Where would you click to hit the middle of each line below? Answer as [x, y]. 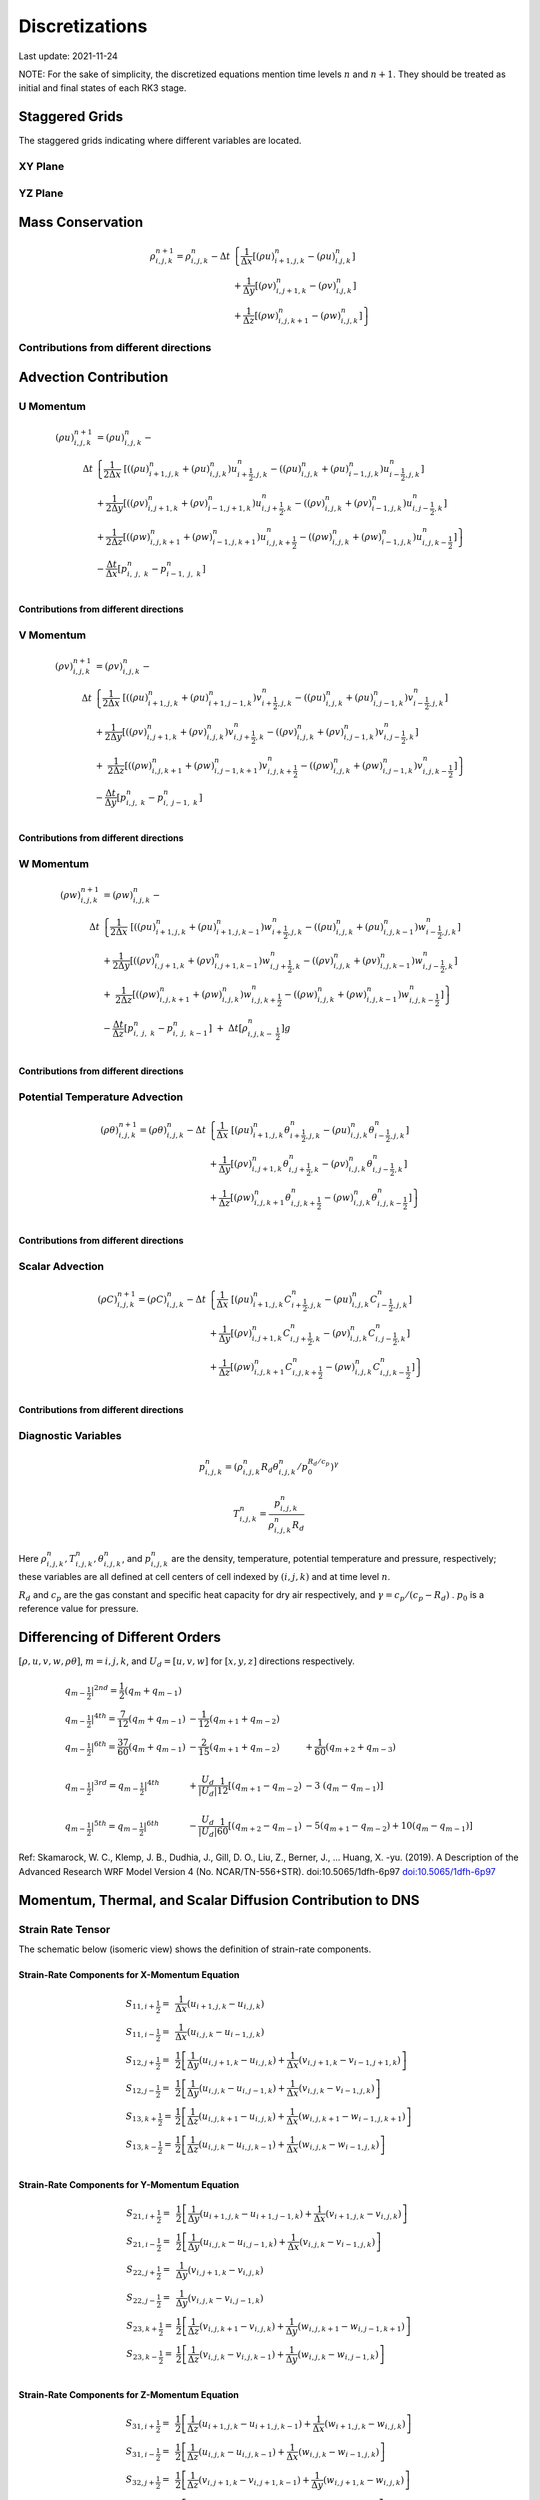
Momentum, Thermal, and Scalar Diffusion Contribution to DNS [219, 1900]
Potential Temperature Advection [101, 1097]
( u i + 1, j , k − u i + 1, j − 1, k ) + [256, 2215]
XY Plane [41, 166]
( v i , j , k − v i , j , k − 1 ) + [241, 2355]
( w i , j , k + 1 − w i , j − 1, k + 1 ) [351, 2327]
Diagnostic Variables [70, 1435]
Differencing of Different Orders [120, 1637]
